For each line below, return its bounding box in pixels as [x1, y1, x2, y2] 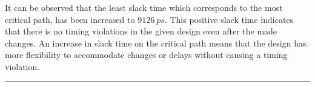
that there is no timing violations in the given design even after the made [5, 25, 277, 37]
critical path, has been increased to [5, 13, 135, 25]
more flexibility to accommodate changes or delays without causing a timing [5, 48, 288, 61]
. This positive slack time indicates [164, 13, 294, 25]
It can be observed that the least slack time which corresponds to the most [5, 1, 283, 13]
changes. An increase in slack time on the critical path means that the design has [5, 36, 307, 49]
